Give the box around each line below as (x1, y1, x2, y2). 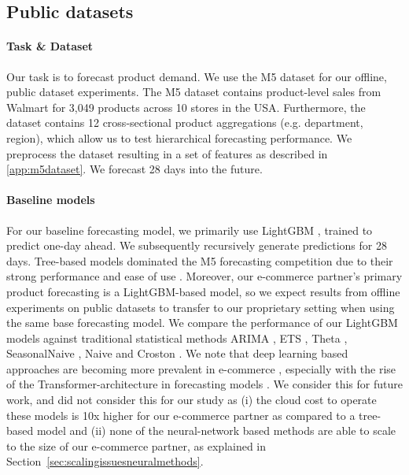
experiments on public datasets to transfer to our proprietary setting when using (6, 299, 395, 315)
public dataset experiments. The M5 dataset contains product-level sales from (6, 83, 381, 100)
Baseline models (6, 191, 95, 208)
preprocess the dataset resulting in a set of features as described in (6, 145, 328, 161)
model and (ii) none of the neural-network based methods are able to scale (36, 422, 396, 439)
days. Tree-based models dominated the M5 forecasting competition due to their (6, 252, 393, 269)
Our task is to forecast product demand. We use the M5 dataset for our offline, (6, 68, 387, 84)
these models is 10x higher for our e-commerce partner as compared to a (6, 406, 356, 423)
